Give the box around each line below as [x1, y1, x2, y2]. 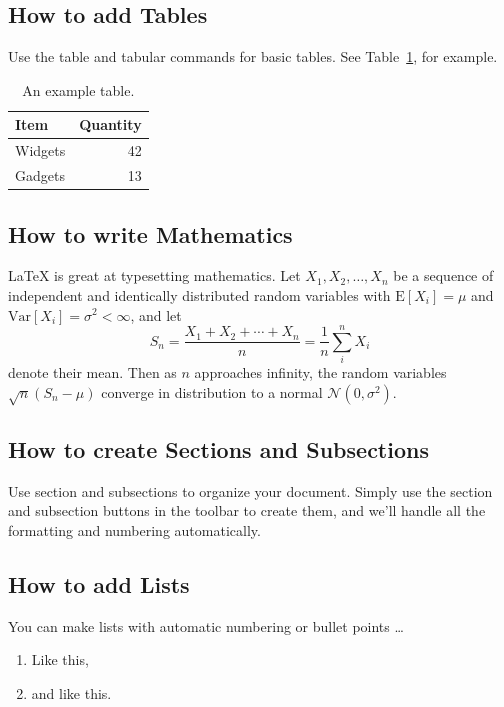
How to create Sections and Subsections [8, 434, 429, 465]
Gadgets [15, 165, 65, 186]
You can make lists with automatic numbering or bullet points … [8, 615, 404, 636]
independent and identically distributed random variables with [8, 284, 391, 305]
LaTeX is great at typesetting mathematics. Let [8, 265, 301, 286]
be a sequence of [393, 265, 494, 286]
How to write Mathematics [8, 218, 293, 249]
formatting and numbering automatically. [8, 520, 261, 541]
